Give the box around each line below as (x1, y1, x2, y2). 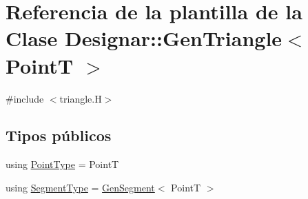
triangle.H (59, 91, 102, 105)
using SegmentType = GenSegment (6, 180, 155, 194)
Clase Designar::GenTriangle (6, 24, 283, 52)
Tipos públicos (6, 125, 112, 146)
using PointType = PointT (6, 157, 119, 171)
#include (6, 91, 44, 105)
